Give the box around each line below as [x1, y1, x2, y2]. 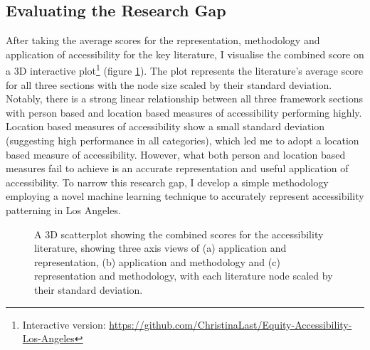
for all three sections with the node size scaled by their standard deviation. [6, 77, 332, 92]
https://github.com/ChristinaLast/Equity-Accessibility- [109, 317, 352, 332]
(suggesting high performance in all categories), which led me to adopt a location [6, 133, 359, 148]
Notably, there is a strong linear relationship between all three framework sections [6, 91, 363, 106]
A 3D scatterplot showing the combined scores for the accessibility [34, 226, 324, 241]
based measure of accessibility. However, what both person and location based [6, 147, 346, 161]
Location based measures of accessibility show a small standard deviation [6, 119, 325, 134]
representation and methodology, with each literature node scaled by [34, 268, 333, 283]
